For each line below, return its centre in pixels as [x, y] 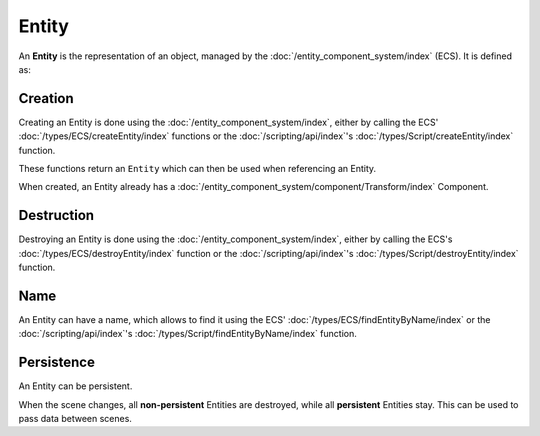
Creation [46, 98]
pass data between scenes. [75, 419]
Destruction [56, 215]
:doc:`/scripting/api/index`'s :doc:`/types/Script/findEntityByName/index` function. [187, 334]
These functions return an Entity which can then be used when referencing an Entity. [197, 169]
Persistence [56, 362]
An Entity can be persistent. [75, 386]
